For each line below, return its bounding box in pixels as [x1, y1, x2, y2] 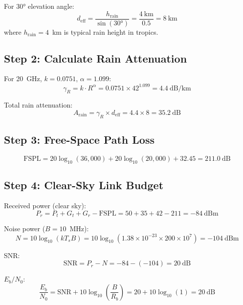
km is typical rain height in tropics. [52, 26, 158, 37]
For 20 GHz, [4, 73, 42, 84]
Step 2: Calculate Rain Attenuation [4, 50, 187, 65]
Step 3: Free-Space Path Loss [4, 132, 155, 147]
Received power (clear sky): [4, 200, 86, 210]
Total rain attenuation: [4, 100, 73, 110]
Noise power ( [4, 223, 45, 233]
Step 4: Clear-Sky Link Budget [4, 177, 164, 193]
